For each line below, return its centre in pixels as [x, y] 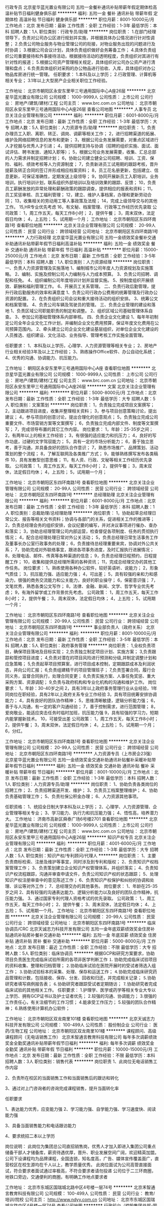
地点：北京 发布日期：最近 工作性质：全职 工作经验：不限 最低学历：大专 [78, 947]
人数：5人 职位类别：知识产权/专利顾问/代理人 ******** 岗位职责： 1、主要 [81, 856]
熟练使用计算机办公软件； [44, 1008]
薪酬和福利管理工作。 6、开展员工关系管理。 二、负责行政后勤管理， [82, 286]
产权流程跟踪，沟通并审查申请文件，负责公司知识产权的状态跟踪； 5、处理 [84, 874]
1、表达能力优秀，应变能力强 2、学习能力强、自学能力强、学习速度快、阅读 [81, 1109]
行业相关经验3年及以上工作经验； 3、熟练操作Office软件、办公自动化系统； [81, 352]
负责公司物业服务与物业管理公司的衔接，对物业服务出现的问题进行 [85, 44]
